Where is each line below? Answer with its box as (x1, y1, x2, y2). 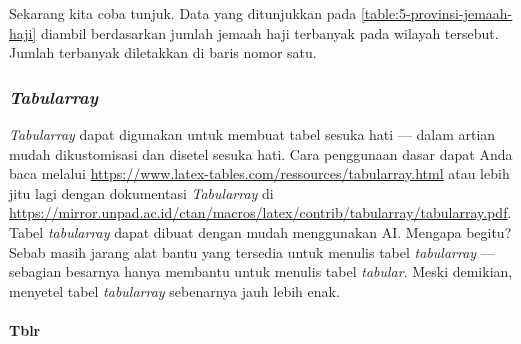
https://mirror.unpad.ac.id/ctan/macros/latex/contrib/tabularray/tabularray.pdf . (9, 202, 512, 223)
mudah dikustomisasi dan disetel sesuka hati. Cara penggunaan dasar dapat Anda (9, 143, 513, 164)
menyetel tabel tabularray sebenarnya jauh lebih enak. (9, 280, 340, 301)
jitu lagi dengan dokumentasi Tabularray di (9, 182, 274, 203)
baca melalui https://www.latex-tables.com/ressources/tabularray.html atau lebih (9, 163, 510, 184)
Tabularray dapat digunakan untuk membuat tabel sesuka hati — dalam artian (9, 124, 496, 144)
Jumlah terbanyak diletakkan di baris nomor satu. (9, 42, 317, 63)
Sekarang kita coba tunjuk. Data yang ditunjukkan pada (9, 3, 357, 23)
